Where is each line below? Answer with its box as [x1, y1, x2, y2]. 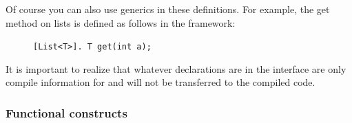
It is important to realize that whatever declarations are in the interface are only [6, 61, 346, 76]
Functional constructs [6, 104, 127, 121]
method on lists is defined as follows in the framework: [6, 15, 236, 30]
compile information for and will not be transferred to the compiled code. [6, 75, 315, 89]
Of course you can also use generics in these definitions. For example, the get [6, 2, 330, 16]
